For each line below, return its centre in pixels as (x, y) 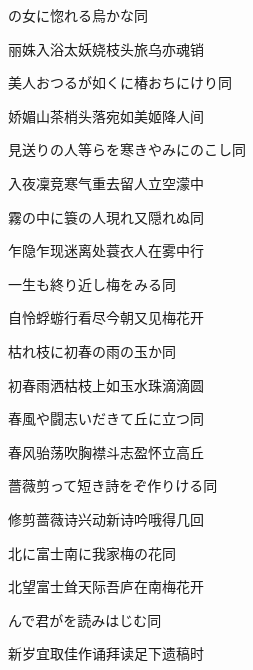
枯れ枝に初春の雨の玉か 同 (92, 350)
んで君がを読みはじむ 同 (85, 619)
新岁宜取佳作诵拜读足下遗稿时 (106, 653)
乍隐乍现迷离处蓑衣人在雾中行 (106, 250)
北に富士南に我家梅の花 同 (92, 552)
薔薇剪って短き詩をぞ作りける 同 (113, 485)
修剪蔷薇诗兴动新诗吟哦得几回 (106, 518)
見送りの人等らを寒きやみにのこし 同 (127, 149)
